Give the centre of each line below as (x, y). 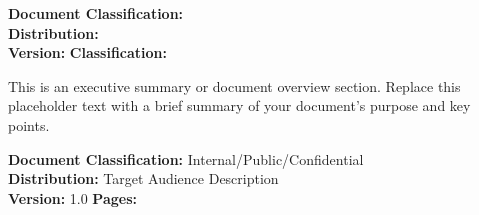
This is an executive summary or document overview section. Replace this (234, 85)
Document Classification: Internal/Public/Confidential (186, 158)
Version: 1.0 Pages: (72, 197)
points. (29, 124)
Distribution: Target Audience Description (143, 178)
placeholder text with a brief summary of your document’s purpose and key (239, 105)
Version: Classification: (88, 52)
